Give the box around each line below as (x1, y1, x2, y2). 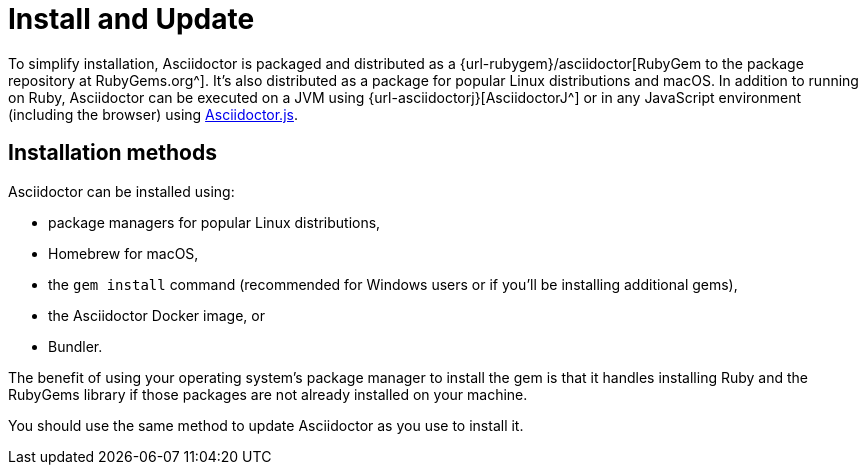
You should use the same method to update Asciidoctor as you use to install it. (8, 416, 524, 434)
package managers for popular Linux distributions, (48, 213, 381, 231)
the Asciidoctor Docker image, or (48, 306, 265, 324)
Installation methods (8, 140, 217, 166)
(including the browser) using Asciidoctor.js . (8, 105, 298, 123)
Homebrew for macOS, (48, 244, 199, 262)
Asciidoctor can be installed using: (8, 182, 235, 200)
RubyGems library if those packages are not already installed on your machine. (8, 385, 528, 403)
